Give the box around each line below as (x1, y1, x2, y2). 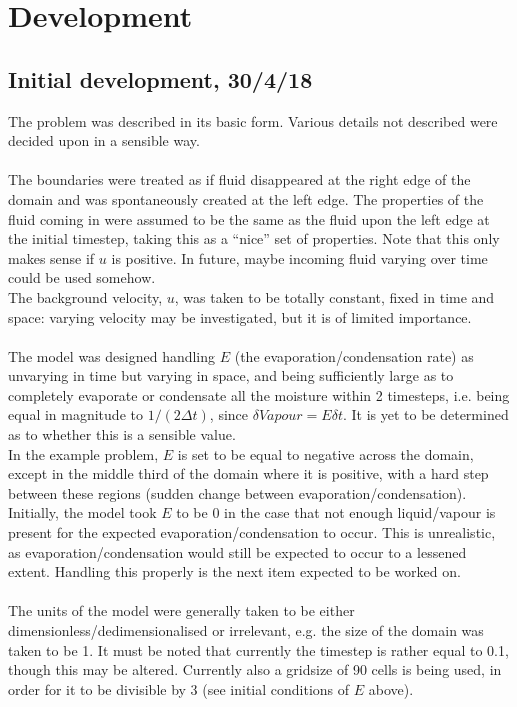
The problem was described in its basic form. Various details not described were (8, 110, 498, 131)
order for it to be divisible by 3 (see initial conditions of (8, 678, 350, 699)
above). (368, 678, 414, 699)
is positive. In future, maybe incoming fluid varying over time (111, 247, 488, 268)
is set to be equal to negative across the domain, (177, 443, 474, 464)
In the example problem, (8, 443, 159, 464)
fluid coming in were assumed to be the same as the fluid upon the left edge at (8, 208, 490, 229)
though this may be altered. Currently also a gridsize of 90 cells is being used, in (8, 659, 502, 680)
